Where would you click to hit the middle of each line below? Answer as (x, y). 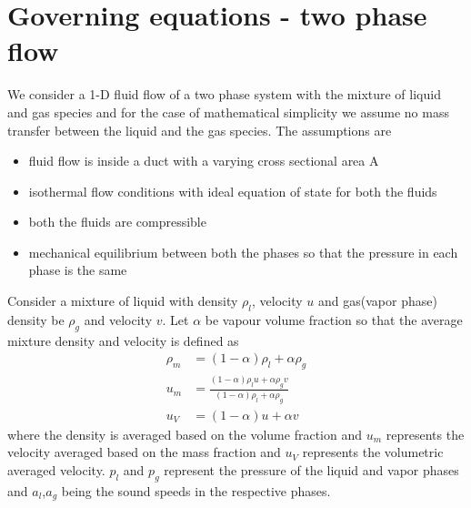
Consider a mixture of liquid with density (123, 301)
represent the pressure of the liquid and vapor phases (311, 469)
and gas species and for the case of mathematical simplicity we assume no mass (228, 112)
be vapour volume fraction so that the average (334, 319)
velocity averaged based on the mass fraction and (144, 452)
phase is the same (78, 270)
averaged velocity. (56, 469)
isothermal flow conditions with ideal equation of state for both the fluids (233, 191)
